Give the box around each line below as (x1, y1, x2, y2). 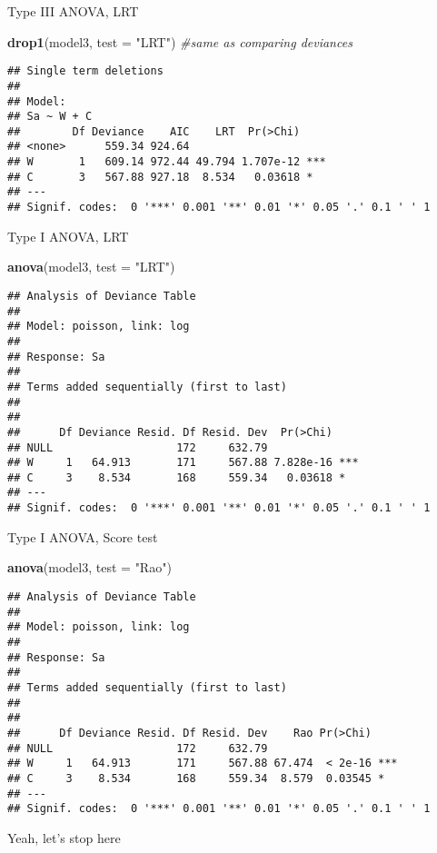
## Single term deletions (7, 64, 164, 78)
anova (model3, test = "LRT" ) (7, 257, 175, 276)
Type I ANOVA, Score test (7, 527, 158, 546)
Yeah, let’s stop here (7, 828, 121, 847)
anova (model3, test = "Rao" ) (7, 558, 172, 577)
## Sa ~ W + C (7, 110, 93, 124)
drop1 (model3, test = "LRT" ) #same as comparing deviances (7, 32, 353, 51)
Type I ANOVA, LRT (7, 226, 129, 245)
